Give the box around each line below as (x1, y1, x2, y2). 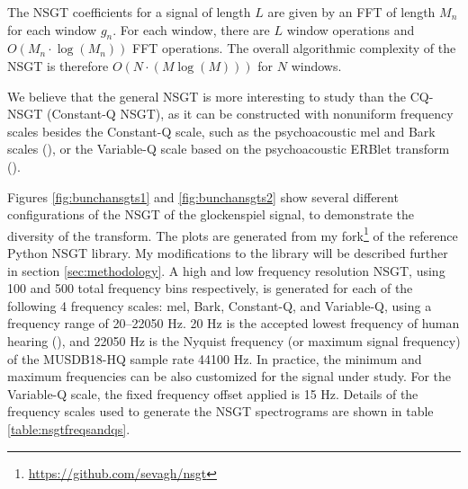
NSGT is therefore (7, 56, 109, 75)
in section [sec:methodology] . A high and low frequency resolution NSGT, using (7, 261, 445, 280)
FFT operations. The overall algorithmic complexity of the (132, 39, 456, 58)
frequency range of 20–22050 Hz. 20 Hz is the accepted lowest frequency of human (7, 314, 460, 333)
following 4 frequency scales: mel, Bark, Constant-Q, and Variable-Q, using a (7, 296, 432, 315)
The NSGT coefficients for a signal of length (7, 3, 251, 21)
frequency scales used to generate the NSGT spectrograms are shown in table (7, 402, 434, 421)
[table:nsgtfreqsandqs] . (7, 419, 130, 438)
